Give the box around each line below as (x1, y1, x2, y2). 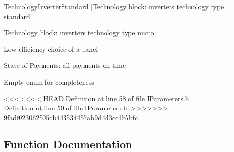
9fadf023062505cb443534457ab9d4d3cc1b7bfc (4, 112, 138, 122)
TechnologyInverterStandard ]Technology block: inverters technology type (4, 1, 224, 11)
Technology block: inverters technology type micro (4, 27, 154, 38)
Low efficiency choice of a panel (4, 43, 98, 54)
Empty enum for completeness (4, 76, 94, 87)
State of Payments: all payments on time (4, 60, 126, 70)
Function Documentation (4, 136, 132, 151)
